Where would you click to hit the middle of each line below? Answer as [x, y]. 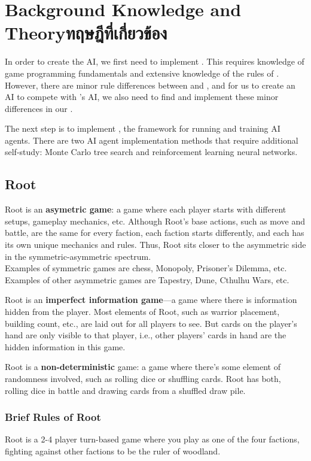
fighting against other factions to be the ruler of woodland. [113, 451]
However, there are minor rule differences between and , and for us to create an [150, 85]
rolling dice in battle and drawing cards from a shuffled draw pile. [125, 390]
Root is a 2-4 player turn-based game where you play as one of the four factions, [152, 439]
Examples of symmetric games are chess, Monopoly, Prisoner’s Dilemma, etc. [146, 268]
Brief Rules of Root [53, 417]
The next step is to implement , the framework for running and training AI [143, 128]
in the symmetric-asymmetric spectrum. [78, 256]
